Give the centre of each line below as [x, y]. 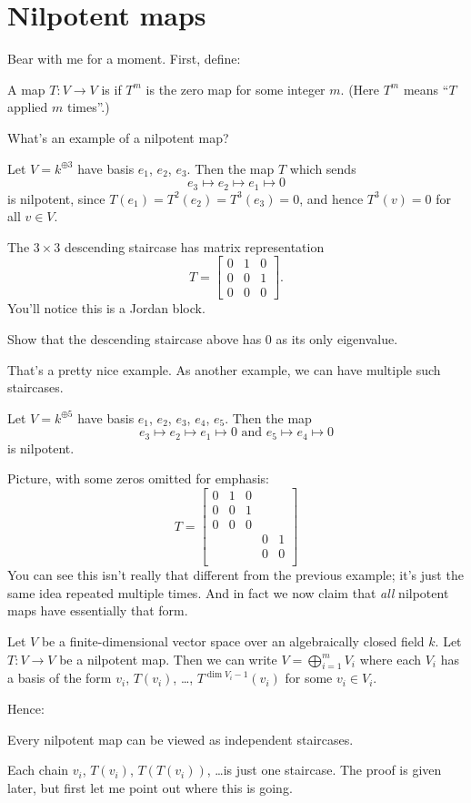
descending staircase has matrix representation [195, 246]
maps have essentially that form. [98, 610]
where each [390, 659]
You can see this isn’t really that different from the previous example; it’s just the [235, 575]
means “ [426, 89]
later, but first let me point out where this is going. [150, 787]
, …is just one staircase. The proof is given [324, 770]
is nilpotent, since [56, 198]
